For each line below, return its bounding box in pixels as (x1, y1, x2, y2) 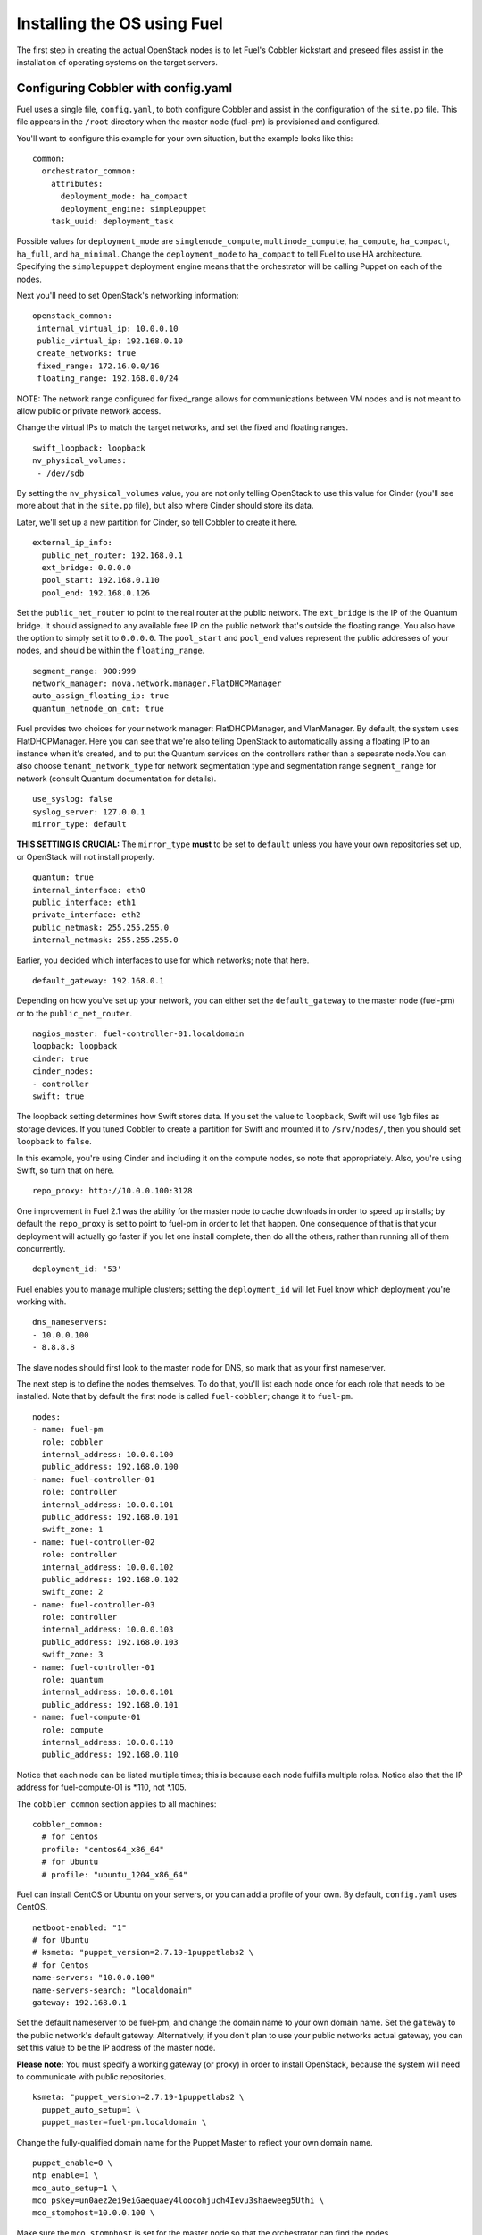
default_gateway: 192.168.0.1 (32, 975, 165, 985)
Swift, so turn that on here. (16, 1165, 115, 1176)
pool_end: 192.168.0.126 (41, 587, 151, 598)
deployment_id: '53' (32, 1264, 122, 1274)
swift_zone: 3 (41, 1649, 104, 1660)
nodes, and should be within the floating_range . (16, 645, 205, 656)
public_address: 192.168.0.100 (41, 1462, 179, 1472)
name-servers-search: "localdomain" (32, 1985, 193, 1995)
